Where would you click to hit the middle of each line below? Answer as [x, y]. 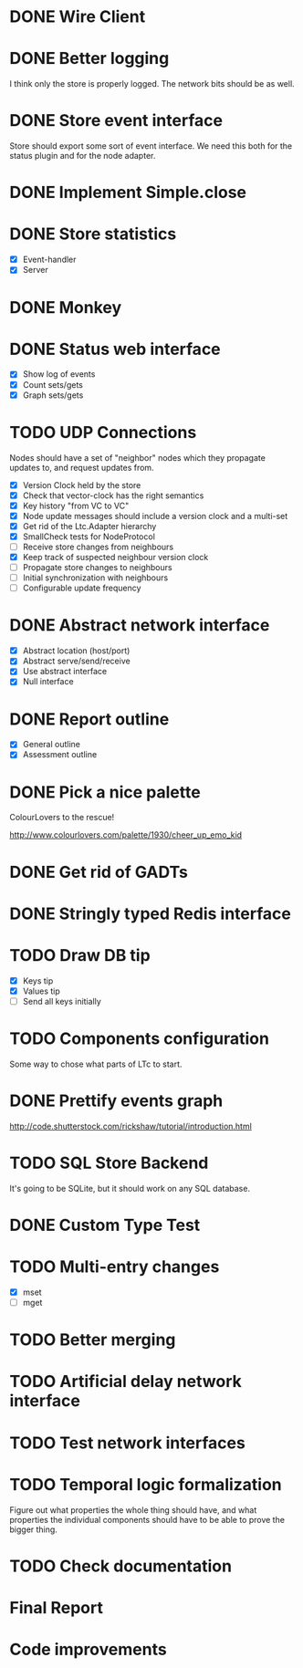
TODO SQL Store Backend [109, 1163]
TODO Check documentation [121, 1566]
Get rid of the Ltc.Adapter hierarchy [89, 526]
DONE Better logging [89, 59]
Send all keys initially [62, 1001]
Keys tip [38, 980]
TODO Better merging [93, 1340]
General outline [51, 745]
